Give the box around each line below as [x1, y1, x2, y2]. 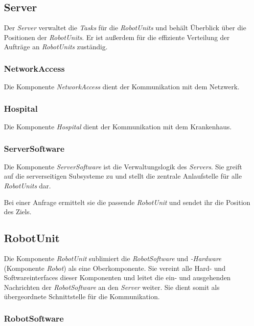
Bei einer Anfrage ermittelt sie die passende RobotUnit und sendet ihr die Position [4, 197, 251, 207]
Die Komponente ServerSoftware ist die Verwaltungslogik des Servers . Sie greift [4, 161, 242, 171]
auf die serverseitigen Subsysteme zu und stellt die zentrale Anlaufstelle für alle [4, 171, 242, 181]
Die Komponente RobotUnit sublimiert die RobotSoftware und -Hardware [4, 253, 222, 263]
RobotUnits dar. [4, 181, 51, 191]
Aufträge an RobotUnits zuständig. [4, 41, 108, 52]
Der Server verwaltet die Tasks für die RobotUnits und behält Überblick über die [4, 22, 246, 33]
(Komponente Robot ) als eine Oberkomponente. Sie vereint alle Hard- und [4, 263, 226, 273]
